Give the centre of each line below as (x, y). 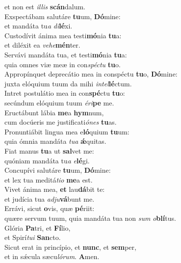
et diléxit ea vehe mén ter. (42, 45)
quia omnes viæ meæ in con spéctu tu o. (63, 64)
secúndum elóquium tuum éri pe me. (59, 102)
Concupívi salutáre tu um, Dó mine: (58, 170)
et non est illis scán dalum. (45, 6)
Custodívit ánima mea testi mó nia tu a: (63, 35)
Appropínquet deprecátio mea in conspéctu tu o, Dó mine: (91, 74)
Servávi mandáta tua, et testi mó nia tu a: (66, 54)
